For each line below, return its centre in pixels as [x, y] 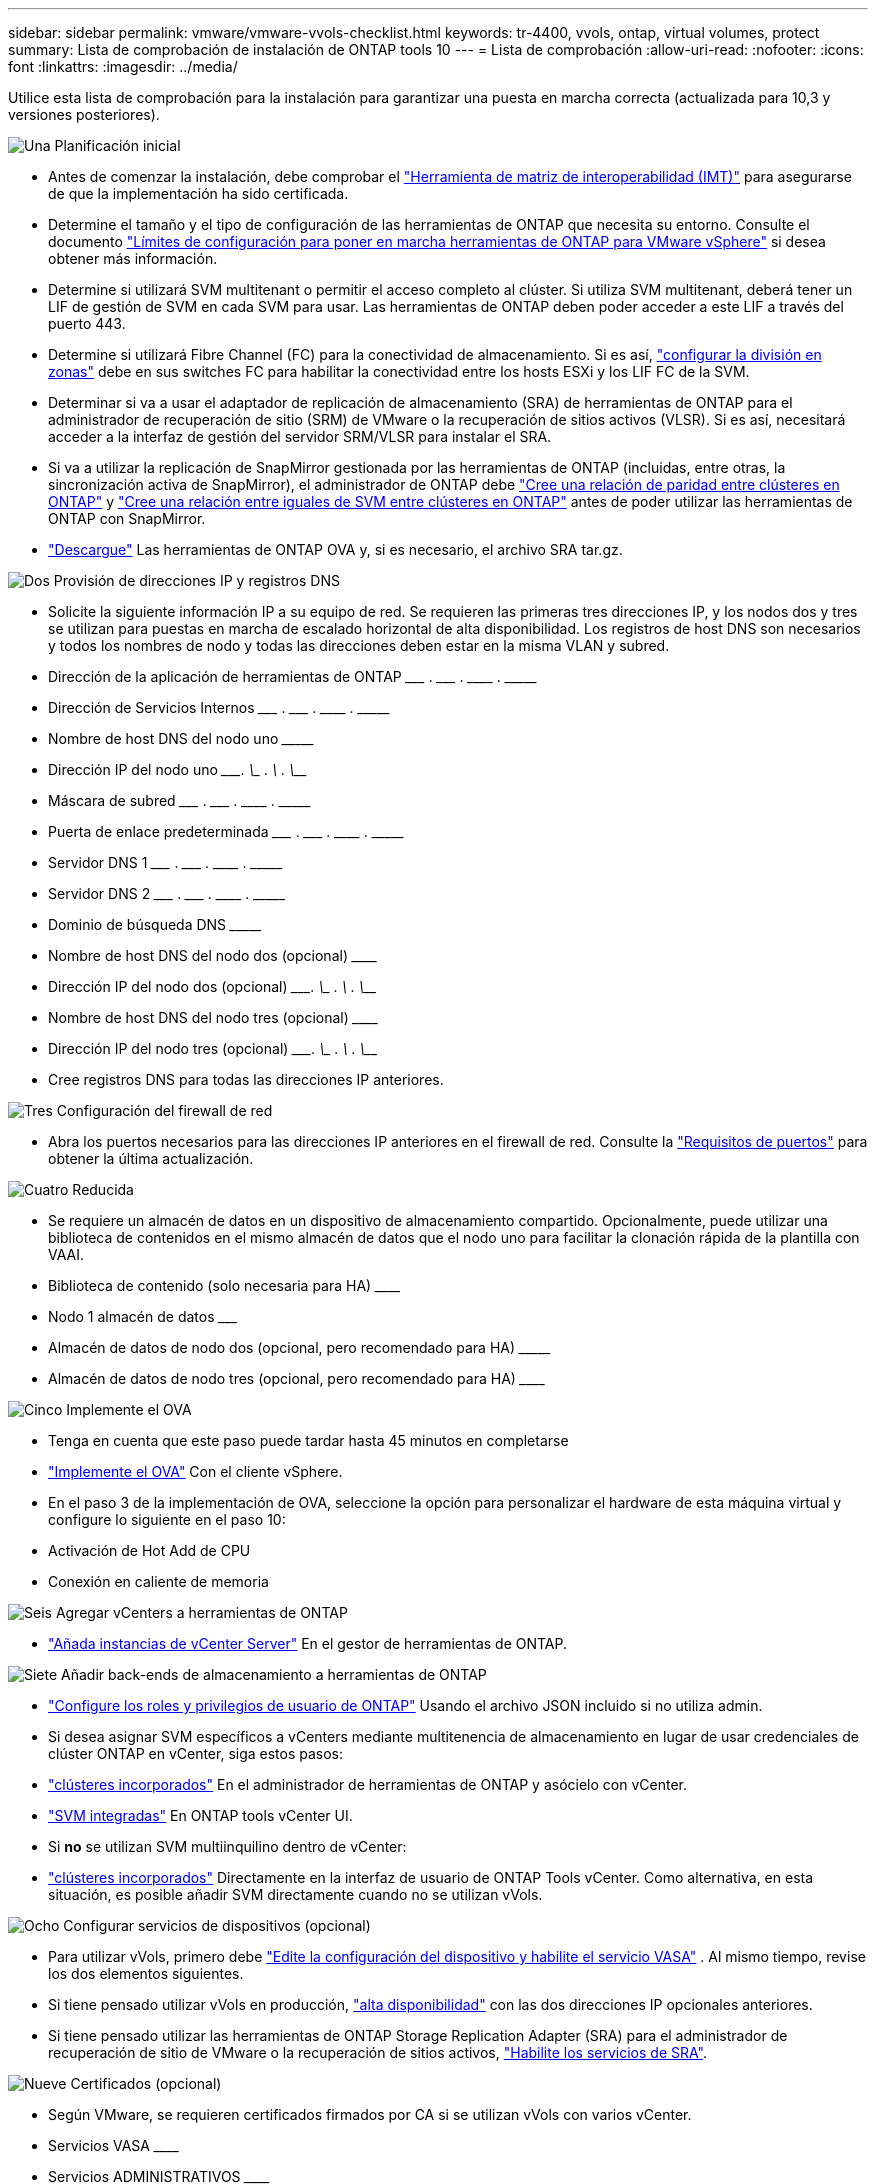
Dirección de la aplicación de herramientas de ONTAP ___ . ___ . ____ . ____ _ [293, 676]
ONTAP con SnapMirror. [127, 518]
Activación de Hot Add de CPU [149, 1550]
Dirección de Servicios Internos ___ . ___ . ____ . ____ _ [219, 707]
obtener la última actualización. [151, 1158]
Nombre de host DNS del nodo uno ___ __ [181, 738]
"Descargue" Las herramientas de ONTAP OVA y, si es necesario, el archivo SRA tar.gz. [335, 549]
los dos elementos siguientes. [146, 1973]
